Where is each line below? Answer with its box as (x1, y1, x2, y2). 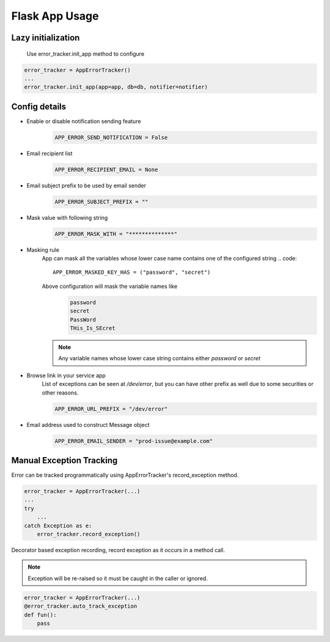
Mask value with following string (26, 214, 108, 221)
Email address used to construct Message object (26, 421, 150, 428)
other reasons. (42, 389, 79, 396)
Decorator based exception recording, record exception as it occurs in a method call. (11, 546, 226, 554)
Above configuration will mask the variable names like (42, 282, 178, 290)
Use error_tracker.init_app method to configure (26, 50, 145, 58)
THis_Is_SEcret (70, 325, 116, 332)
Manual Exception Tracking (11, 455, 118, 466)
